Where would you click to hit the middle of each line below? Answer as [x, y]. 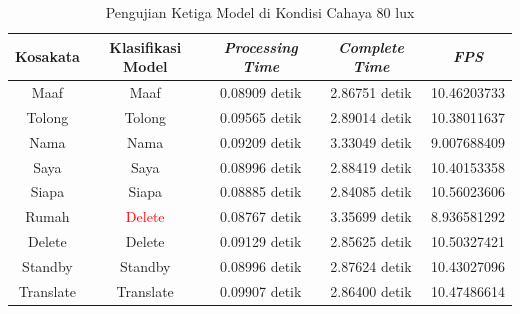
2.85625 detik [371, 241]
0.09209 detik [261, 141]
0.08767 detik [261, 216]
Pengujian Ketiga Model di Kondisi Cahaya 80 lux [260, 12]
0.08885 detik [261, 191]
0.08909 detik [261, 92]
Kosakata [47, 56]
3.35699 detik [371, 216]
